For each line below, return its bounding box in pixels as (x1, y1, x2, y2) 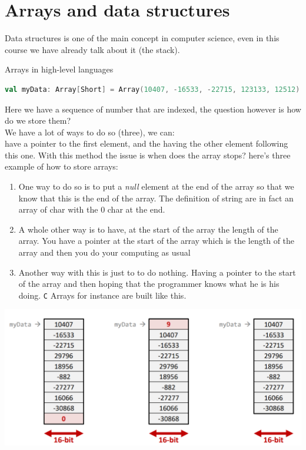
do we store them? (5, 114, 71, 127)
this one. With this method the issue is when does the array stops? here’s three (5, 148, 291, 161)
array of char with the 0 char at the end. (18, 203, 165, 216)
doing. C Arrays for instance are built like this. (18, 289, 187, 301)
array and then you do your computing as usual (18, 246, 191, 259)
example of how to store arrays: (5, 160, 118, 173)
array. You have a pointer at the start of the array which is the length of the (18, 234, 295, 247)
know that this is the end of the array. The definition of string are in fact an (18, 191, 294, 204)
